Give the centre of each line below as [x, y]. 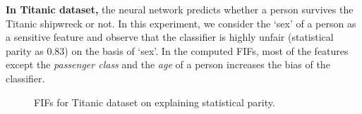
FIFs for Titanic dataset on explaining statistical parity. [155, 102]
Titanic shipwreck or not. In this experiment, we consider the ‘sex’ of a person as [181, 23]
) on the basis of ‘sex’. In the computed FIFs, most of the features [206, 50]
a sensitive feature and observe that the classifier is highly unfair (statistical [170, 37]
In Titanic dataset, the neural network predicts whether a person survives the [180, 9]
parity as [25, 50]
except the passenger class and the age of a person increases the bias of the [168, 64]
